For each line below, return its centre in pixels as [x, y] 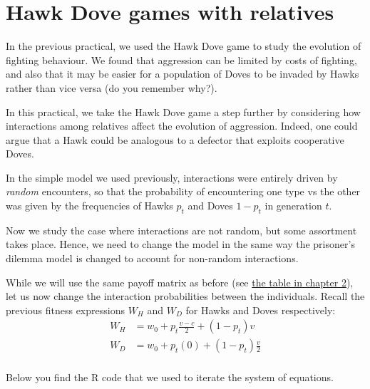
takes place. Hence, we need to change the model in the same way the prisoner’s [180, 244]
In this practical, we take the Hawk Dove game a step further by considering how [183, 111]
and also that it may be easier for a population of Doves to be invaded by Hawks [183, 74]
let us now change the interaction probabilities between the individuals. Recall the [185, 296]
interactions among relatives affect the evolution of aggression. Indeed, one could [182, 126]
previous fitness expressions [65, 310]
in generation [293, 206]
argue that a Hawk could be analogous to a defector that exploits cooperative [175, 139]
